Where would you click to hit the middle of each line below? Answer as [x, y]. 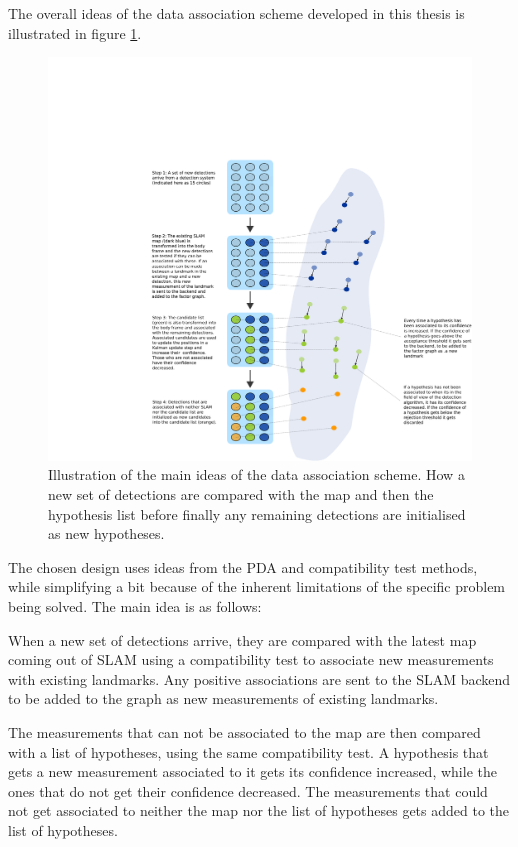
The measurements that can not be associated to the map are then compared [244, 732]
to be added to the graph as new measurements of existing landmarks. [223, 698]
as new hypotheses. [106, 533]
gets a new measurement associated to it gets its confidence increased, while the [252, 771]
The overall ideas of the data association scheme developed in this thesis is [236, 13]
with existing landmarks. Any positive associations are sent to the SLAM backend [259, 678]
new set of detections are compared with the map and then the [241, 494]
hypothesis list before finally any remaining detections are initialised [257, 513]
